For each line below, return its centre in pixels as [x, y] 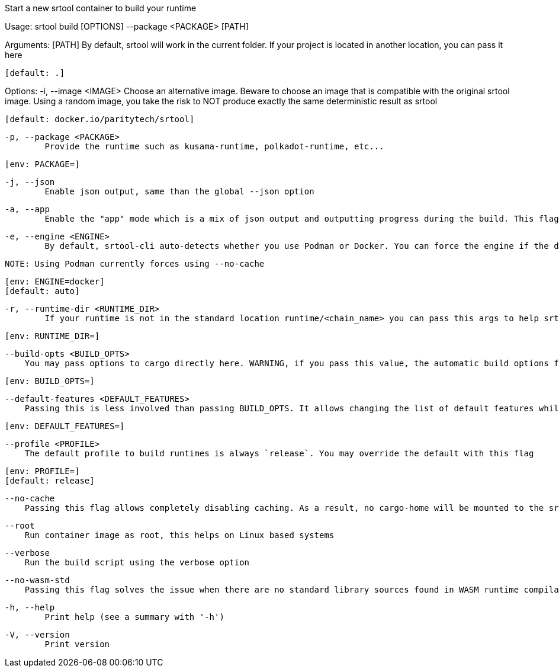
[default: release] [50, 481]
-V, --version [37, 635]
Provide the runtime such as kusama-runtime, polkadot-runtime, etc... [214, 146]
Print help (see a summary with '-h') [134, 617]
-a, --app [27, 209]
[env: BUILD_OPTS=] [50, 381]
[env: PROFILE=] [42, 471]
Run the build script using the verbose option [137, 562]
